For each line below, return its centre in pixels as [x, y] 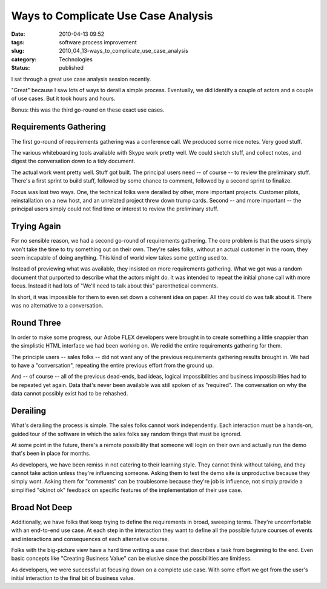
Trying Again [36, 227]
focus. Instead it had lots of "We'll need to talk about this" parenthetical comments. [115, 286]
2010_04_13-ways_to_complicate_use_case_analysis [124, 51]
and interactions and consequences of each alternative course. [90, 539]
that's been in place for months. [51, 453]
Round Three [36, 322]
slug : [18, 51]
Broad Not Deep [42, 507]
